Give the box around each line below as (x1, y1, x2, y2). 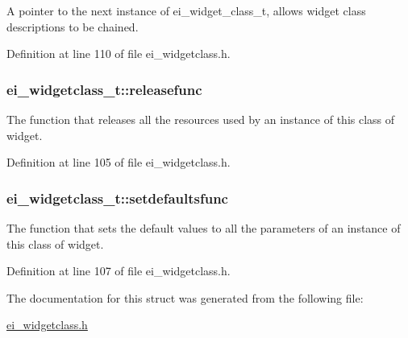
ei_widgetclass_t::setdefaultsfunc (6, 188, 228, 208)
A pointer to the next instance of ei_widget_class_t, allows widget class (6, 2, 366, 19)
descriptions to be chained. (6, 18, 139, 35)
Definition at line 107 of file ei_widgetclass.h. (6, 262, 231, 279)
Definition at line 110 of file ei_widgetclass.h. (6, 45, 231, 62)
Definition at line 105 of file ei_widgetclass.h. (6, 154, 231, 171)
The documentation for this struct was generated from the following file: (6, 289, 364, 306)
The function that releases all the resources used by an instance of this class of (6, 111, 395, 127)
